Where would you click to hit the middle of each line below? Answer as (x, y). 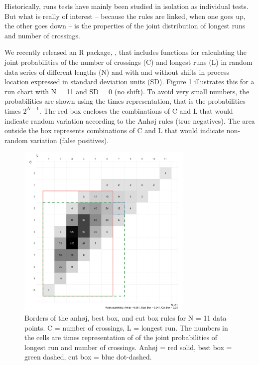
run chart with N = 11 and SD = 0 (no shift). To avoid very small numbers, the (127, 91)
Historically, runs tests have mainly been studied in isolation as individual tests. (127, 6)
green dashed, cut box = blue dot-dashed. (88, 357)
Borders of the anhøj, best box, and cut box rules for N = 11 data (126, 317)
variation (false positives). (69, 140)
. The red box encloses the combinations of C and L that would (136, 110)
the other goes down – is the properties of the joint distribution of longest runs (125, 26)
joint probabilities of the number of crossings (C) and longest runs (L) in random (129, 62)
